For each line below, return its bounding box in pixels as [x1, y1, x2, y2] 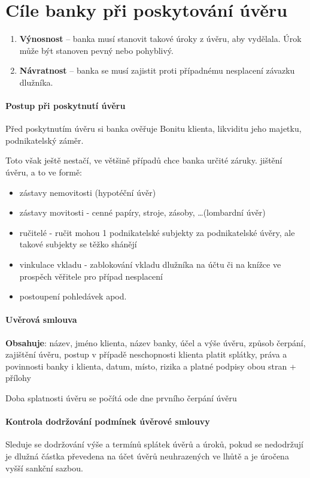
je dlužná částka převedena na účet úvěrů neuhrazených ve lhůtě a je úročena [5, 449, 289, 462]
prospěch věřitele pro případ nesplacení [19, 270, 163, 282]
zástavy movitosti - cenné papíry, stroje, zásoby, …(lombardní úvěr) [19, 206, 266, 219]
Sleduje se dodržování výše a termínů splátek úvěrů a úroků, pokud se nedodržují [5, 438, 303, 450]
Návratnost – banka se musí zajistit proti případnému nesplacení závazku [19, 64, 295, 77]
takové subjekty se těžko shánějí [19, 238, 137, 250]
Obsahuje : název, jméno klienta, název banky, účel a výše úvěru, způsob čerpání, [5, 336, 306, 349]
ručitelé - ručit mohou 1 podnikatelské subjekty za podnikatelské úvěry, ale [19, 226, 295, 238]
